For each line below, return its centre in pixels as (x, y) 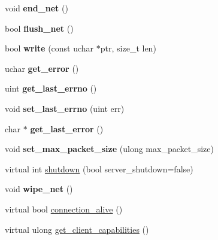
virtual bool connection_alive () (64, 209)
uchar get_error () (42, 68)
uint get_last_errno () (51, 88)
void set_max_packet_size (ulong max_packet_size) (109, 149)
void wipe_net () (39, 189)
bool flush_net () (39, 28)
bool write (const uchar (49, 48)
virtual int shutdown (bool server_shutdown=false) (99, 168)
